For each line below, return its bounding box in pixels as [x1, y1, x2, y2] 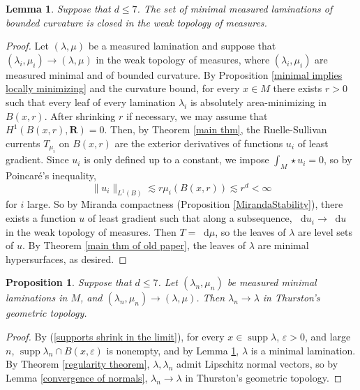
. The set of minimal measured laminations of [137, 1, 333, 15]
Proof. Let [6, 38, 49, 53]
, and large [304, 329, 351, 344]
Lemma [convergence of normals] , [6, 370, 148, 384]
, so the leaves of [215, 224, 286, 239]
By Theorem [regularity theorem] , [6, 357, 150, 371]
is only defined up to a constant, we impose [84, 152, 269, 167]
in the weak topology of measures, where [96, 52, 270, 66]
